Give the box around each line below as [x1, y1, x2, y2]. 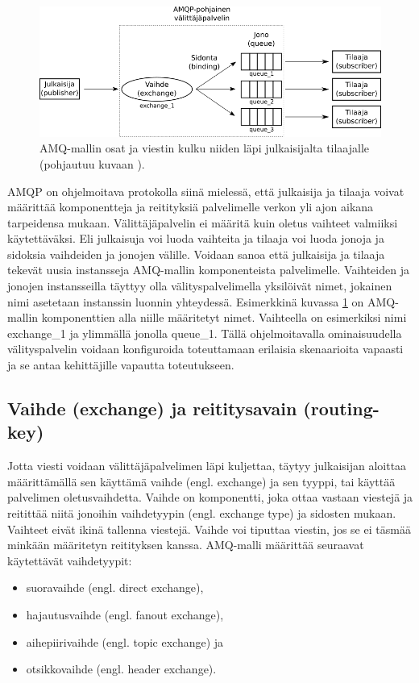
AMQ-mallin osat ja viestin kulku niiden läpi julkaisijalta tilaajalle [39, 140, 370, 156]
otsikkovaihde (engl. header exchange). [26, 660, 217, 677]
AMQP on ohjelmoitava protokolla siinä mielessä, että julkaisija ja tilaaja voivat [7, 182, 404, 199]
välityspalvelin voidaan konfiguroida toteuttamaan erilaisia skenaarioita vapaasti [7, 340, 404, 357]
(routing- [303, 396, 380, 421]
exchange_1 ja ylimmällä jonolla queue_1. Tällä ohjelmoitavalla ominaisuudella [7, 324, 402, 341]
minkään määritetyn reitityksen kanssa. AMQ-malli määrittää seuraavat [7, 536, 364, 553]
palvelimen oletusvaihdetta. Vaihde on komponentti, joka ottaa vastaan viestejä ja [7, 489, 413, 506]
